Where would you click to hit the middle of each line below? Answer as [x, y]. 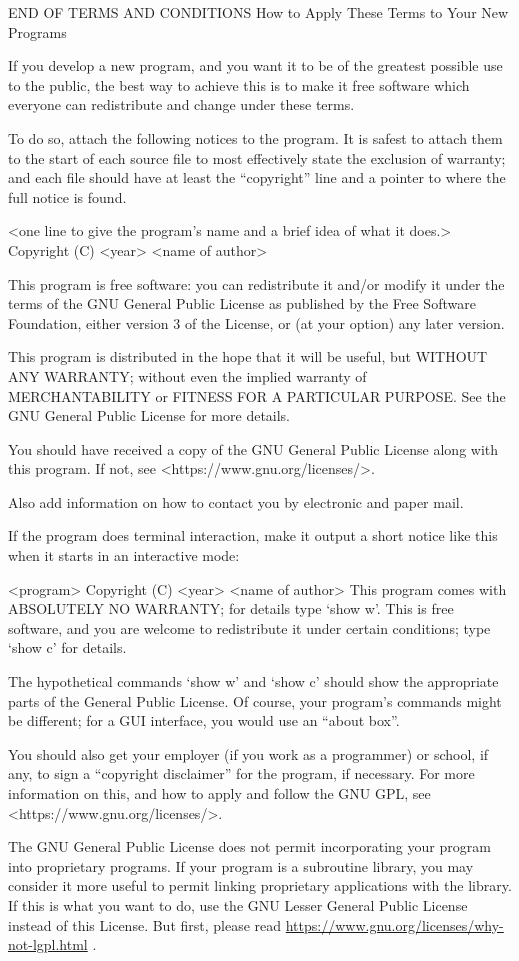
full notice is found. [67, 196]
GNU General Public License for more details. [149, 415]
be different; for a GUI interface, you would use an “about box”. [204, 720]
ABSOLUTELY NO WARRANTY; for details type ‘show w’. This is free [231, 608]
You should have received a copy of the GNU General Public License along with [253, 448]
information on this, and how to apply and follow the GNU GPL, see [219, 793]
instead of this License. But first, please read [145, 924]
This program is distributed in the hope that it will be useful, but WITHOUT [248, 356]
